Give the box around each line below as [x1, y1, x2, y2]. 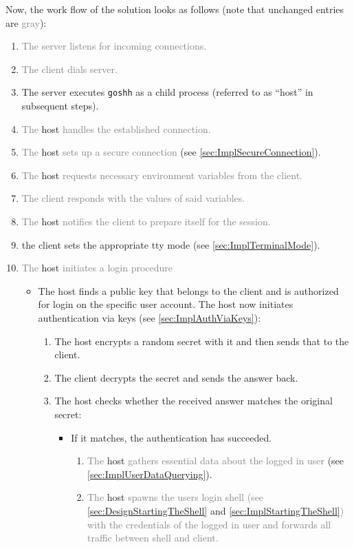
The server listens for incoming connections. [21, 39, 207, 53]
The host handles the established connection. [21, 121, 211, 136]
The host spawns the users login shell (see [87, 490, 264, 504]
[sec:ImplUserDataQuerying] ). [87, 466, 212, 481]
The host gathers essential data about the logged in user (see [87, 453, 344, 468]
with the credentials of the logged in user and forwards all [87, 517, 331, 531]
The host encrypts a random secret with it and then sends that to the [54, 333, 349, 348]
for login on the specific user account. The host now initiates [38, 297, 294, 311]
